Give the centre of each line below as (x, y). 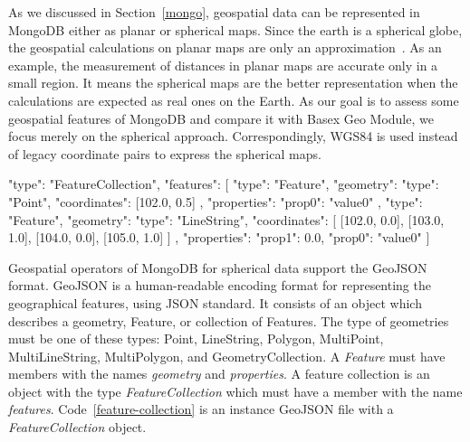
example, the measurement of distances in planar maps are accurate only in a (223, 65)
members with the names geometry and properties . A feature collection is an (219, 374)
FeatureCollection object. (77, 427)
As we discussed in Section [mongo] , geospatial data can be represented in (214, 12)
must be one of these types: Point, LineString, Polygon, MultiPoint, (196, 339)
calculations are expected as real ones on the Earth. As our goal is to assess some (234, 100)
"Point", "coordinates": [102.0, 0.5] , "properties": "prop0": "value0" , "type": (216, 201)
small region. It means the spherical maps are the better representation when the (233, 83)
